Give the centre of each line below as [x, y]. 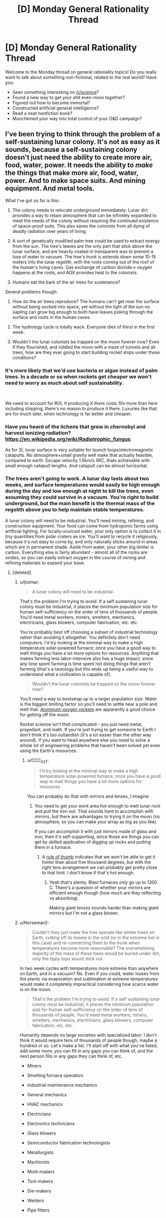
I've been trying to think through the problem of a [83, 134]
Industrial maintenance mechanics [62, 1085]
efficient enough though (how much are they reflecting [105, 893]
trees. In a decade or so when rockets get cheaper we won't [79, 377]
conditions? [24, 357]
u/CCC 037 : [38, 761]
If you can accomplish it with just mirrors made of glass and [95, 832]
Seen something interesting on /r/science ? [55, 92]
